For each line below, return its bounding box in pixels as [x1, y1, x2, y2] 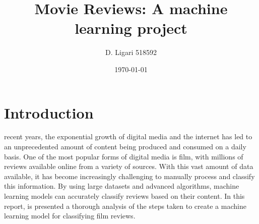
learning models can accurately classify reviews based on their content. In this [4, 191, 245, 201]
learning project [75, 18, 187, 38]
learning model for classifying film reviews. [4, 210, 136, 221]
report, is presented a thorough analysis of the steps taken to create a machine [4, 200, 246, 211]
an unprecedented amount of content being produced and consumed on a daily [4, 141, 246, 152]
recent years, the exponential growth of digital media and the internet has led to [4, 131, 252, 142]
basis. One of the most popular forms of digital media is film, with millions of [4, 151, 243, 161]
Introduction [4, 102, 94, 123]
